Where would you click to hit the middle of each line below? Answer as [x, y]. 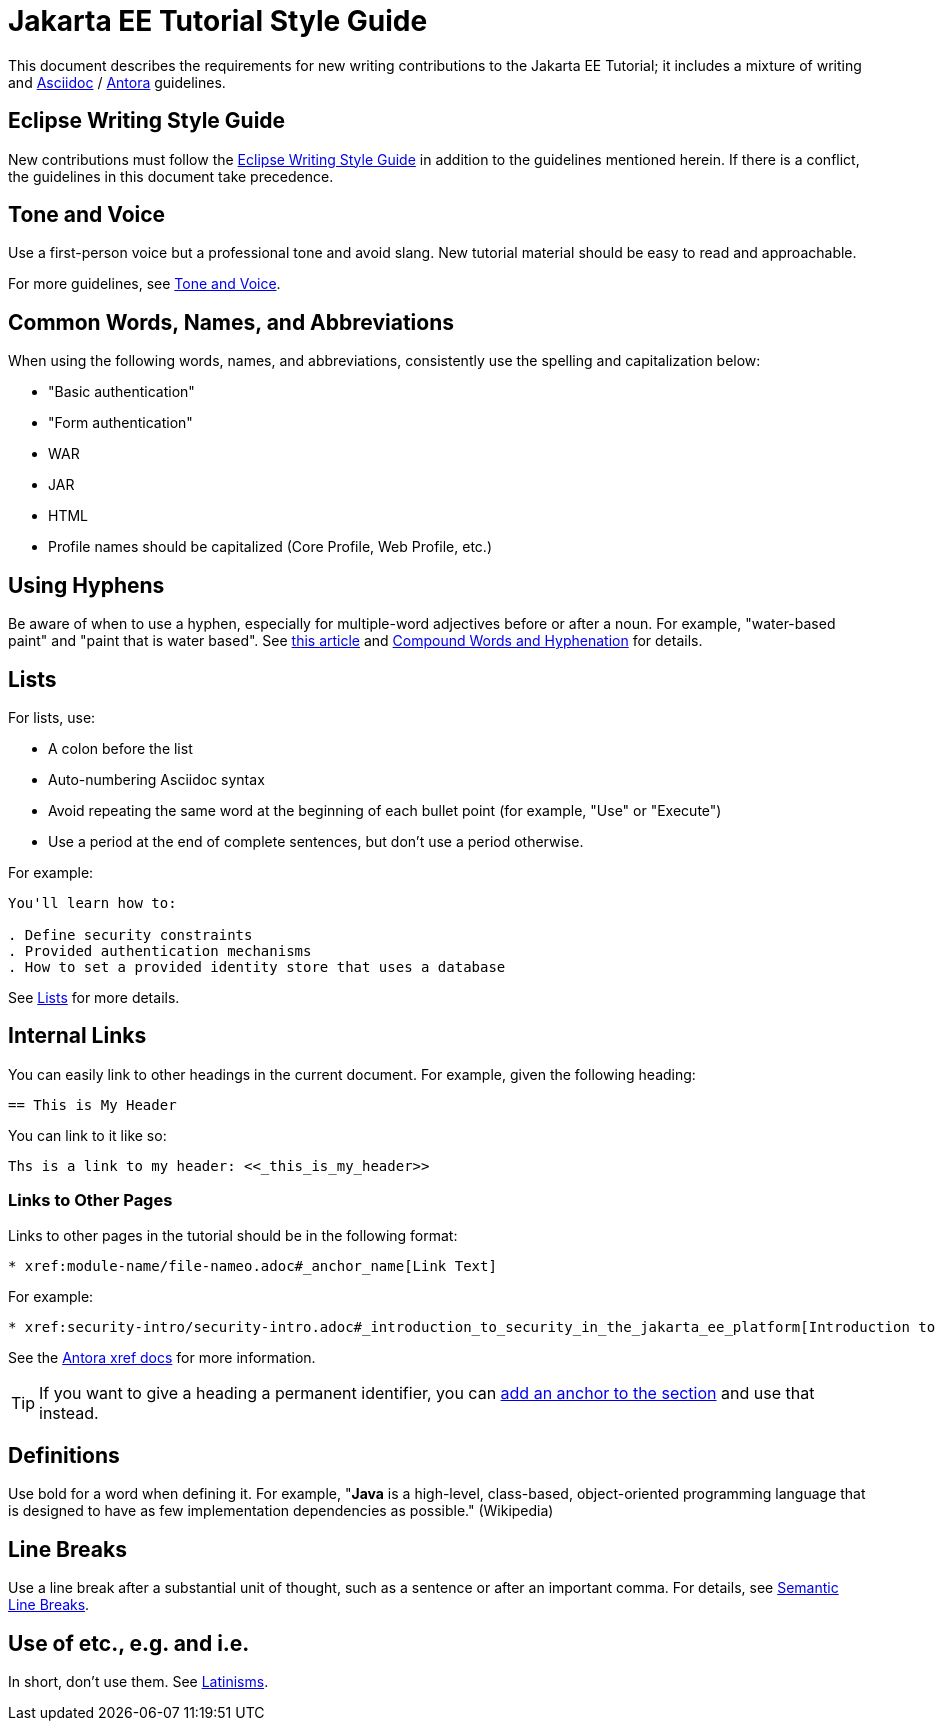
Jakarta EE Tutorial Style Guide [218, 21]
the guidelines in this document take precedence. [171, 176]
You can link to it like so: [87, 1135]
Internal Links [77, 1036]
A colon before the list [120, 748]
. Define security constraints [130, 934]
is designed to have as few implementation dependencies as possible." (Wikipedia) [281, 1511]
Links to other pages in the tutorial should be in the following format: [233, 1235]
